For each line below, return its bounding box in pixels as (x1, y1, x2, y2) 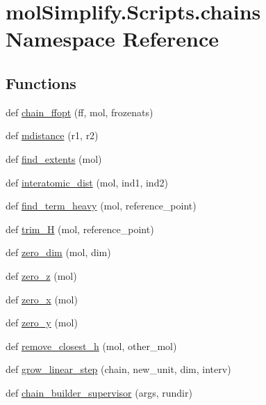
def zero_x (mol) (6, 292, 78, 306)
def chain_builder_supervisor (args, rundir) (6, 385, 192, 399)
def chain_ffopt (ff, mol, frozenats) (6, 104, 153, 119)
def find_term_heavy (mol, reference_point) (6, 198, 197, 213)
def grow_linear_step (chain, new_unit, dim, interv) (6, 362, 231, 376)
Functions (6, 72, 76, 93)
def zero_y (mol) (6, 315, 78, 330)
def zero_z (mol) (6, 268, 77, 283)
